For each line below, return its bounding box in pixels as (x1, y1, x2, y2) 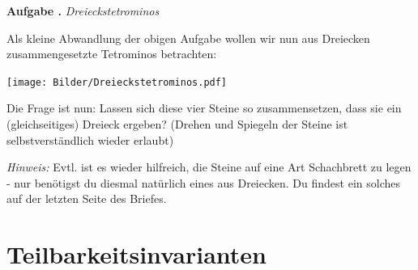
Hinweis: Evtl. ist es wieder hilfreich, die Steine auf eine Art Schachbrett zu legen (6, 158, 412, 175)
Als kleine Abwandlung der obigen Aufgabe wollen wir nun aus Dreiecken (6, 29, 370, 46)
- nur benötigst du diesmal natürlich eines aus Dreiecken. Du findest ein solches (6, 174, 400, 191)
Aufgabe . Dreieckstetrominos (6, 2, 160, 19)
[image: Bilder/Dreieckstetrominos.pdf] (6, 76, 228, 88)
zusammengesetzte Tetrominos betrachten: (6, 45, 217, 62)
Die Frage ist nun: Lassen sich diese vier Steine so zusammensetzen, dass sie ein (6, 99, 402, 116)
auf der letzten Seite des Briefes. (6, 190, 167, 207)
